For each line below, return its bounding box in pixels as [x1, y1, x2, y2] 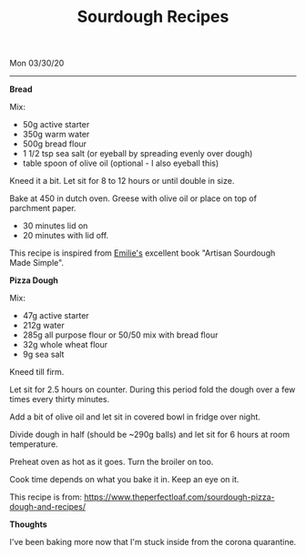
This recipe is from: [9, 491, 82, 502]
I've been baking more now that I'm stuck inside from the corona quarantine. [9, 537, 297, 548]
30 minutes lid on [22, 220, 88, 231]
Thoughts [9, 519, 47, 530]
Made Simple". [9, 258, 65, 268]
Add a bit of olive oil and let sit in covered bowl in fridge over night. [9, 411, 261, 422]
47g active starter [22, 310, 89, 321]
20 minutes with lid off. [22, 230, 109, 241]
